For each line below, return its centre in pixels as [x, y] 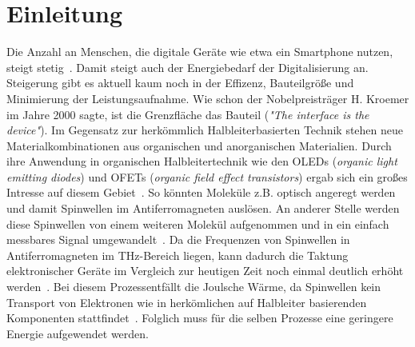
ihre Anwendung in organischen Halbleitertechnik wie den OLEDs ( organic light [202, 161]
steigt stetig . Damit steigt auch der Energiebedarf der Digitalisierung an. [188, 67]
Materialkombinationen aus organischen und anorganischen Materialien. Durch [199, 145]
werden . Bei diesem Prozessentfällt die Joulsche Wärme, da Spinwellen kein [194, 287]
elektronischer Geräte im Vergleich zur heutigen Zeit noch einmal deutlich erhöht [205, 271]
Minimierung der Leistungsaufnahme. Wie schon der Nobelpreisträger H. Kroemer [208, 98]
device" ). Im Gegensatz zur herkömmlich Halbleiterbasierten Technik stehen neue [205, 130]
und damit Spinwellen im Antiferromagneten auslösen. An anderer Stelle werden [203, 208]
